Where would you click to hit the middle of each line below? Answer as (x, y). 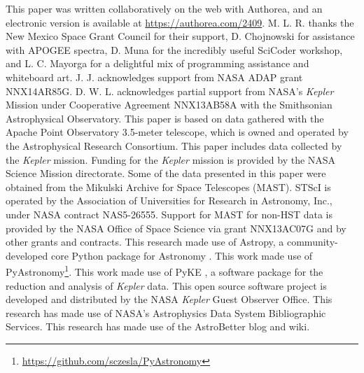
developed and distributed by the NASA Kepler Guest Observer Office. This (169, 299)
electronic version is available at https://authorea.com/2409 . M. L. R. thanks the (180, 22)
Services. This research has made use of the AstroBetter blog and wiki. (158, 326)
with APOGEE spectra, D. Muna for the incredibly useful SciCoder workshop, (174, 49)
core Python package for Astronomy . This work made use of (182, 255)
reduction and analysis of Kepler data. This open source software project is (166, 285)
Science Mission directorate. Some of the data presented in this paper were (166, 173)
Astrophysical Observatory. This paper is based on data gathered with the (165, 118)
